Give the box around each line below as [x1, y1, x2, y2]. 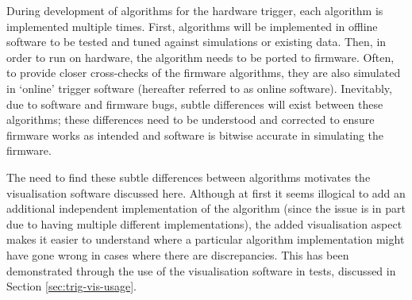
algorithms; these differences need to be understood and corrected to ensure [6, 111, 375, 128]
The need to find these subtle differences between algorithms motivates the [6, 168, 371, 185]
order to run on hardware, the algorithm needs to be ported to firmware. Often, [6, 48, 395, 65]
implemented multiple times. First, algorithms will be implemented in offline [6, 17, 378, 34]
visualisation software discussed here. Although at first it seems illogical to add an [6, 184, 406, 201]
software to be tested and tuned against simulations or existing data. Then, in [6, 33, 387, 50]
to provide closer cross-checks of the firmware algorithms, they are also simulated [6, 64, 401, 81]
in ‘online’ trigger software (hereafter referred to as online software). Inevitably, [6, 79, 392, 96]
